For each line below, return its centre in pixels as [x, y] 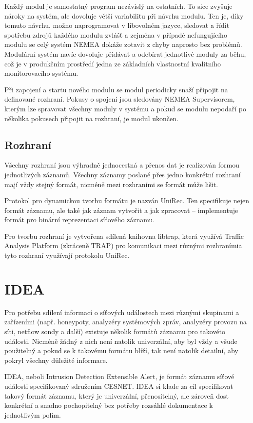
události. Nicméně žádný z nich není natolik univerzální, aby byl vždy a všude [121, 341]
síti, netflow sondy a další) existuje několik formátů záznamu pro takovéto [115, 331]
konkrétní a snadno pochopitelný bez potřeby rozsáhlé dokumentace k [109, 405]
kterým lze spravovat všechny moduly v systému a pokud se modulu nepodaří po [125, 108]
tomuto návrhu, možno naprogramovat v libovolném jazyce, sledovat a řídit [117, 25]
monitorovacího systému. [41, 73]
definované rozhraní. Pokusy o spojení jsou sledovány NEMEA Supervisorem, [120, 99]
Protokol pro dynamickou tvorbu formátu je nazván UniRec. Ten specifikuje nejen [127, 201]
